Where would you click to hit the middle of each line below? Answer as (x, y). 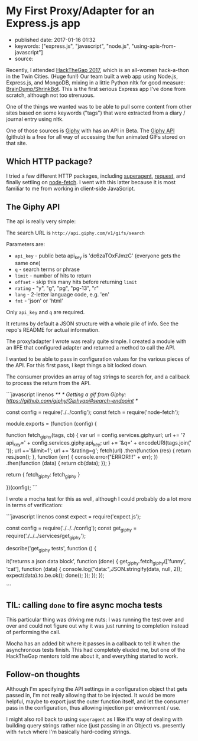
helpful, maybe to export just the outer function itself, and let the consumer (98, 701)
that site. (17, 143)
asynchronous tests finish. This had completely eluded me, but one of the (96, 649)
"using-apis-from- (154, 46)
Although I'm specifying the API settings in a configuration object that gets (97, 688)
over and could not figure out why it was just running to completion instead (98, 626)
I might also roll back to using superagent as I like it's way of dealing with (95, 719)
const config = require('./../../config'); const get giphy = (72, 528)
